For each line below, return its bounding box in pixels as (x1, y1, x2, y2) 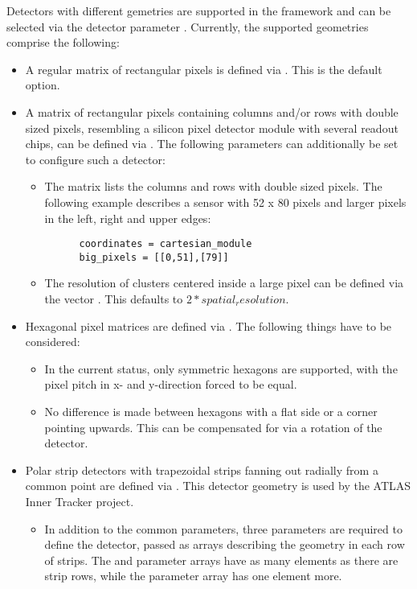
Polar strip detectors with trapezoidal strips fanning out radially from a (25, 461, 378, 478)
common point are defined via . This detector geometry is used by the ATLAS (25, 477, 411, 494)
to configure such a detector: (25, 150, 166, 167)
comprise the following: (6, 34, 120, 51)
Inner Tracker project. (25, 492, 134, 509)
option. (25, 76, 60, 93)
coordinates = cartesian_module (79, 238, 252, 250)
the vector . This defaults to (44, 290, 183, 307)
